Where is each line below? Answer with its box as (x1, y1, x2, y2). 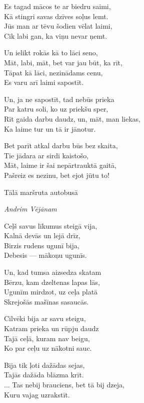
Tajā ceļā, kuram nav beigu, (4, 333, 90, 343)
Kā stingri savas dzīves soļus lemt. (4, 11, 108, 21)
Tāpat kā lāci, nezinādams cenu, (4, 67, 103, 77)
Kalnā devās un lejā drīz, (4, 230, 80, 241)
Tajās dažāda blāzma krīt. (4, 369, 84, 380)
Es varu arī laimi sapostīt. (4, 77, 84, 87)
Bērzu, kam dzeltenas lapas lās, (4, 276, 100, 287)
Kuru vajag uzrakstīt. (4, 389, 70, 399)
